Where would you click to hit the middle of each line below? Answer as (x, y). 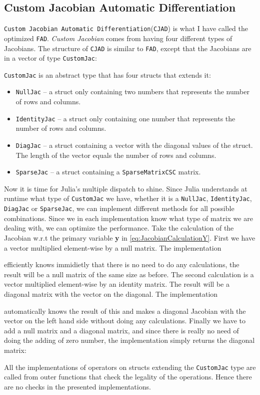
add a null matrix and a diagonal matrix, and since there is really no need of (121, 330)
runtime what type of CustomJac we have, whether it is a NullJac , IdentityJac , (128, 198)
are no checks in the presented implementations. (77, 386)
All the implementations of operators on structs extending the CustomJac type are (130, 367)
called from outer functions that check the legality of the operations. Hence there (128, 377)
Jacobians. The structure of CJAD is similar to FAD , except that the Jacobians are (128, 48)
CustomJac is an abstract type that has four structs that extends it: (107, 74)
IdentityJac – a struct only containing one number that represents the (125, 118)
